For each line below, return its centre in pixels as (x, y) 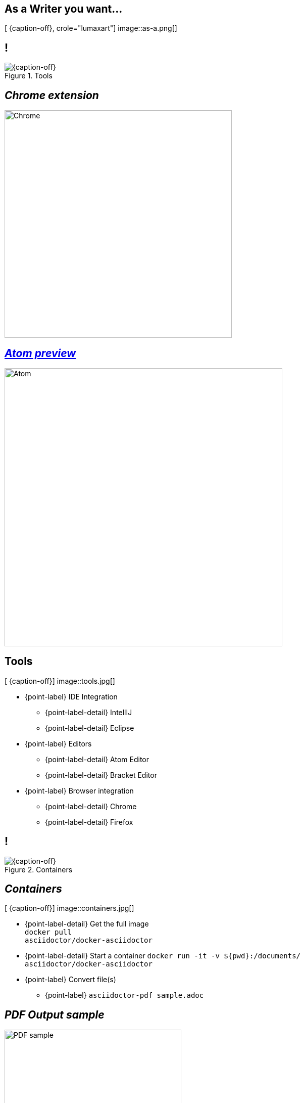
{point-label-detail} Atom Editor (97, 759)
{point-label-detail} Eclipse (90, 728)
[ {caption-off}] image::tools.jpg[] (60, 681)
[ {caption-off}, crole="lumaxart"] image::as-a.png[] (91, 28)
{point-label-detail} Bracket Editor (101, 775)
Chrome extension (52, 95)
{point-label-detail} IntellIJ (89, 712)
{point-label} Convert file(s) (70, 980)
